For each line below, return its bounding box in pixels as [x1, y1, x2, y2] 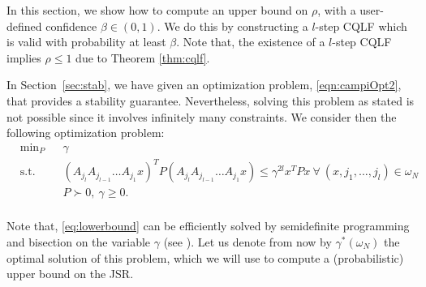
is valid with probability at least [6, 33, 166, 50]
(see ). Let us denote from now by [163, 233, 332, 250]
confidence [45, 17, 97, 34]
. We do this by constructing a [157, 17, 308, 34]
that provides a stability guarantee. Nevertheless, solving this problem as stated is [6, 92, 415, 109]
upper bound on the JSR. [6, 265, 134, 282]
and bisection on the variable [6, 233, 151, 250]
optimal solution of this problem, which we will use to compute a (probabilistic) [6, 249, 404, 266]
